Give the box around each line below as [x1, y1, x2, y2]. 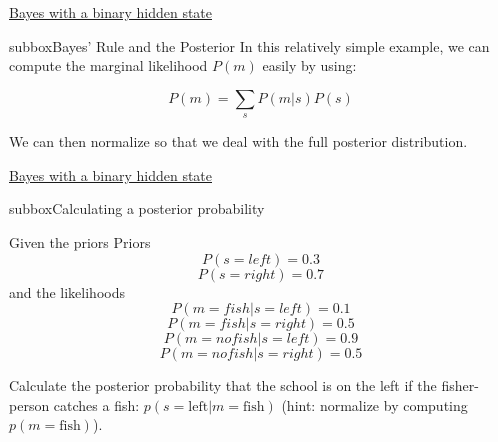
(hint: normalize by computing [281, 394, 468, 415]
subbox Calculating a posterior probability [9, 198, 265, 219]
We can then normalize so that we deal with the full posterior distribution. [9, 131, 468, 152]
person [9, 394, 50, 415]
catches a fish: [53, 394, 140, 415]
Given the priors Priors [9, 231, 151, 252]
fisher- [441, 375, 479, 396]
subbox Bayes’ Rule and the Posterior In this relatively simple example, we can [9, 35, 490, 56]
